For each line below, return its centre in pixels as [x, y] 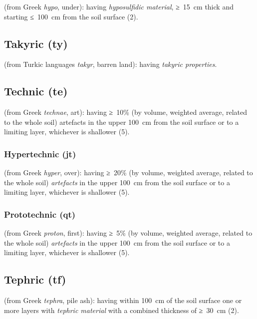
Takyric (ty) [36, 43]
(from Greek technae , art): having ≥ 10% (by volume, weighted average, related [126, 112]
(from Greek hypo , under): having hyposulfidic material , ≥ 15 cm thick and [119, 6]
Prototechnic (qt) [40, 214]
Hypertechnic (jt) [40, 154]
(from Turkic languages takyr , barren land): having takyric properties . [111, 64]
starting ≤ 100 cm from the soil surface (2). [71, 16]
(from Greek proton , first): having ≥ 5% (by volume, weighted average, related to [128, 233]
